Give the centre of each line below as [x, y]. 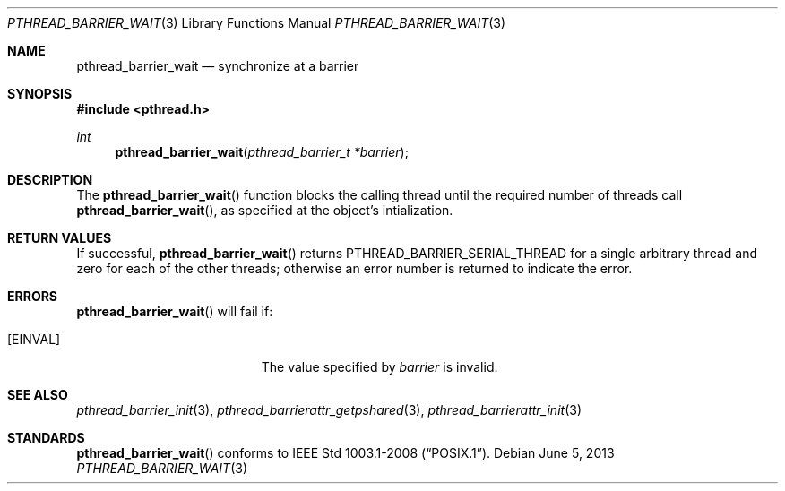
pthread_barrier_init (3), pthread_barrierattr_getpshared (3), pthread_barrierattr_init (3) [329, 410]
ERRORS [33, 296]
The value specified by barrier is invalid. [380, 367]
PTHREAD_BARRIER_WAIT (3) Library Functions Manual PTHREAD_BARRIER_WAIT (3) [257, 23]
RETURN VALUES [60, 238]
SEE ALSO [38, 395]
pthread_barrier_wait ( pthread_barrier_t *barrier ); [262, 152]
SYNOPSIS [40, 94]
